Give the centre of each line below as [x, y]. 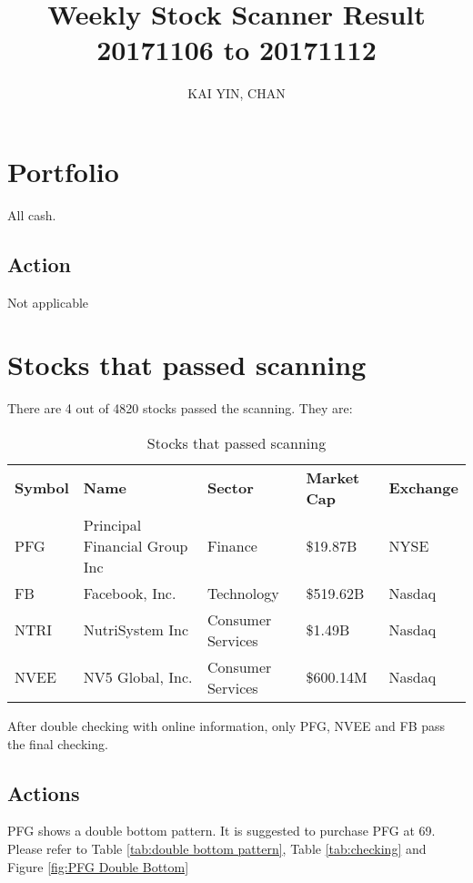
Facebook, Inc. [130, 593]
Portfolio [63, 171]
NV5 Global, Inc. [138, 677]
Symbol [42, 488]
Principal [112, 524]
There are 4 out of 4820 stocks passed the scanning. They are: [180, 408]
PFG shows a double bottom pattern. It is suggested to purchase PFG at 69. [221, 831]
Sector [230, 488]
